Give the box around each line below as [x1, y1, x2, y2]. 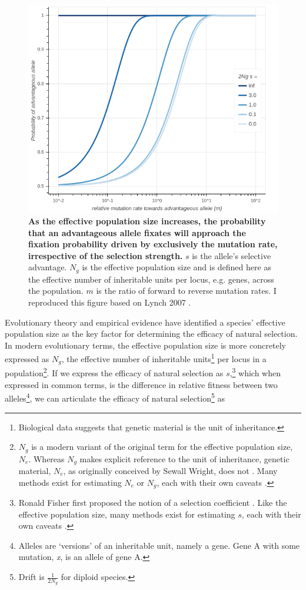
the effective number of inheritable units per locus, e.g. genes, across [28, 273, 274, 285]
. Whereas [28, 452, 65, 465]
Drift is [18, 571, 45, 583]
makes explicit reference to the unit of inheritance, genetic [79, 452, 290, 465]
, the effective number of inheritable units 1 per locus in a [61, 351, 267, 364]
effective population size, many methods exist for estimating [18, 508, 235, 520]
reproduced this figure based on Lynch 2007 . [28, 296, 191, 308]
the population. [28, 284, 84, 297]
